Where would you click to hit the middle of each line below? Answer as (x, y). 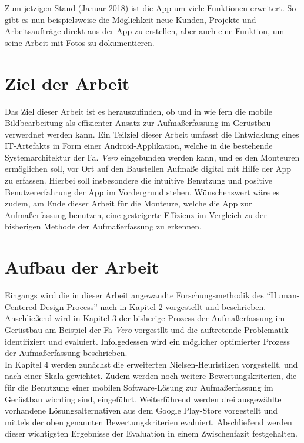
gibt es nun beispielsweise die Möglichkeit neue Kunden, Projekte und (131, 19)
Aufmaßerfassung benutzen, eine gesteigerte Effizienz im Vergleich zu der (136, 214)
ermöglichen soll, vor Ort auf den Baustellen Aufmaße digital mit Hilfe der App (148, 169)
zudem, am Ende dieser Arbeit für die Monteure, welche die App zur (128, 203)
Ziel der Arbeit (67, 83)
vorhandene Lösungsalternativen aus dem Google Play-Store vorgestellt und (141, 410)
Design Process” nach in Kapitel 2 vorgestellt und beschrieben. (153, 306)
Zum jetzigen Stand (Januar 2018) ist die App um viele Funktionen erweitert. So (151, 8)
